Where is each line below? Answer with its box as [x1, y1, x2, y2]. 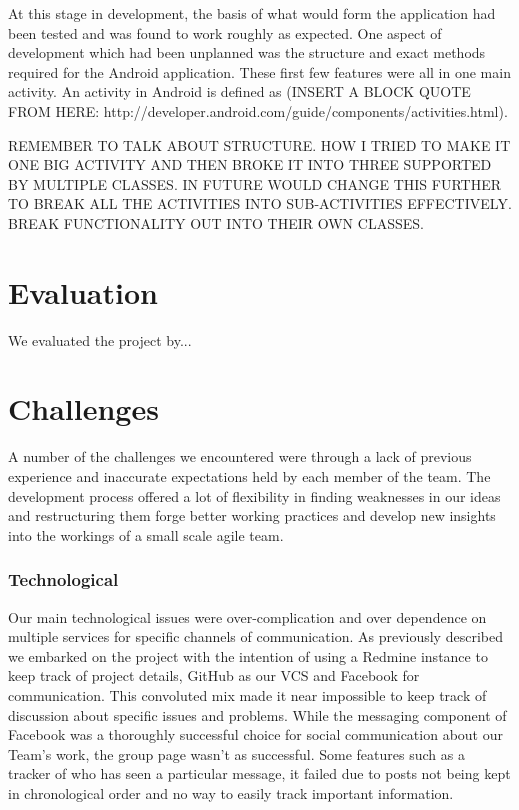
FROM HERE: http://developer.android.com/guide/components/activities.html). [8, 100, 508, 121]
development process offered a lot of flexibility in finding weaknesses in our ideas [8, 485, 501, 506]
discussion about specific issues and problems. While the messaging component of [8, 704, 507, 725]
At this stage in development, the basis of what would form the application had [8, 3, 496, 23]
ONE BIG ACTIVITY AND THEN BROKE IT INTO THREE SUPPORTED [8, 154, 492, 175]
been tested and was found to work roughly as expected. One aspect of [8, 22, 442, 43]
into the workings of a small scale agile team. [8, 524, 284, 545]
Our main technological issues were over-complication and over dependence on [8, 606, 487, 627]
